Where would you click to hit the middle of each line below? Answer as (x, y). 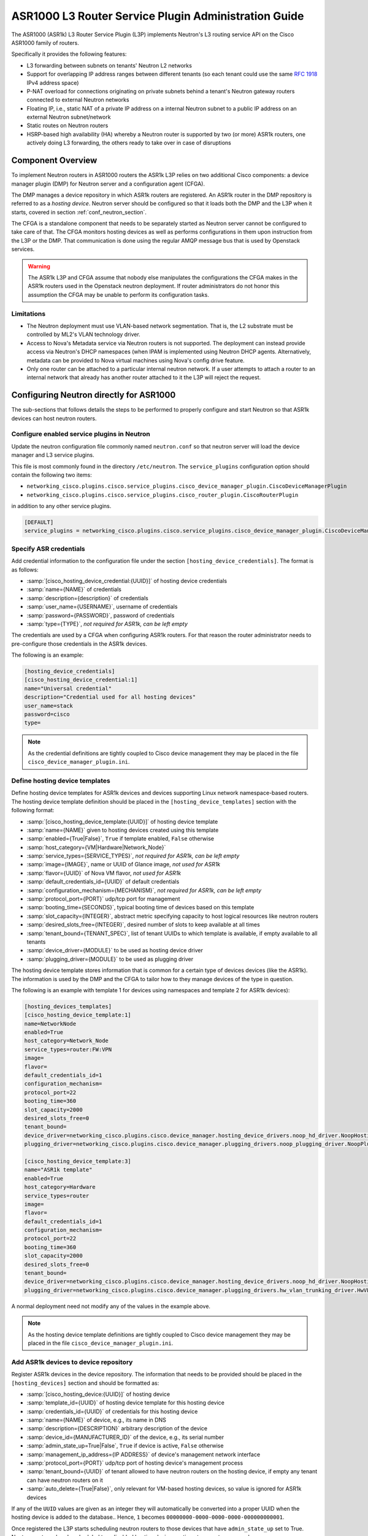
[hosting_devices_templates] (68, 1006)
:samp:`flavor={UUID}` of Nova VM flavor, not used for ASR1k (104, 873)
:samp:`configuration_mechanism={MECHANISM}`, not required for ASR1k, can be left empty (144, 890)
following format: (33, 810)
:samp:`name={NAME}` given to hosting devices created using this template (123, 830)
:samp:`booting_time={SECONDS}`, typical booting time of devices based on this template (140, 907)
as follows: (25, 570)
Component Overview (54, 161)
